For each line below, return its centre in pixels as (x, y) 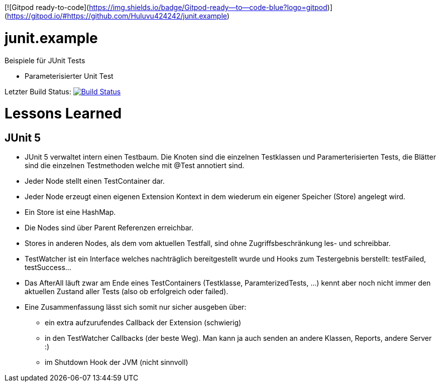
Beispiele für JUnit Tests (45, 60)
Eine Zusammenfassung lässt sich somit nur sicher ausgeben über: (136, 307)
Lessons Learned (63, 114)
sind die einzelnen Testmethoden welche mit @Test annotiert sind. (135, 166)
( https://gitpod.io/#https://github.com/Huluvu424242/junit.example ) (117, 16)
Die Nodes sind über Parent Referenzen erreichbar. (109, 228)
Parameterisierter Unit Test (69, 76)
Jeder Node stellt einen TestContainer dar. (95, 181)
